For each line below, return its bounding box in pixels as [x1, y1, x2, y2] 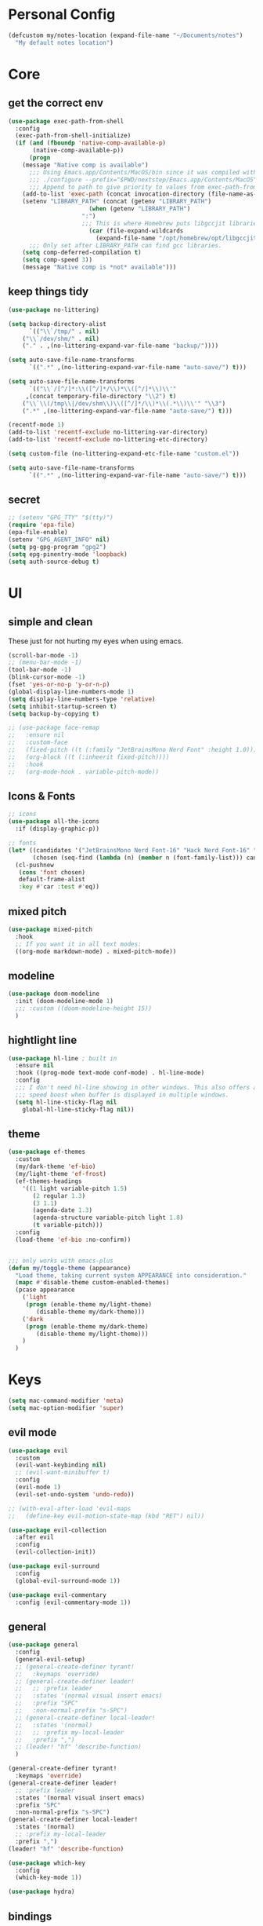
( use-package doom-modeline [8, 990, 100, 998]
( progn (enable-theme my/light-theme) [25, 1301, 153, 1309]
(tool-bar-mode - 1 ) [8, 666, 72, 674]
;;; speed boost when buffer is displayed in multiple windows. [15, 1090, 229, 1099]
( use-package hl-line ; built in [8, 1054, 117, 1062]
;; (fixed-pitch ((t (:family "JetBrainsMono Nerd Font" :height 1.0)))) [8, 746, 261, 754]
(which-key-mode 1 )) [15, 1873, 82, 1882]
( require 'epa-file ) [8, 521, 76, 529]
